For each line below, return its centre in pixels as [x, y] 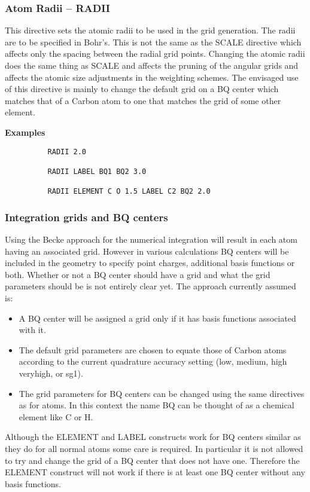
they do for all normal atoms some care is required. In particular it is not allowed [154, 448]
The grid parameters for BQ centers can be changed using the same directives [162, 393]
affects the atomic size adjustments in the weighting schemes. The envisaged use [152, 77]
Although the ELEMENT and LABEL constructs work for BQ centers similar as [153, 437]
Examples [25, 132]
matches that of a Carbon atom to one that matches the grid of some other [143, 100]
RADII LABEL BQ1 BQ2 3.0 [97, 171]
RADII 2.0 [67, 152]
